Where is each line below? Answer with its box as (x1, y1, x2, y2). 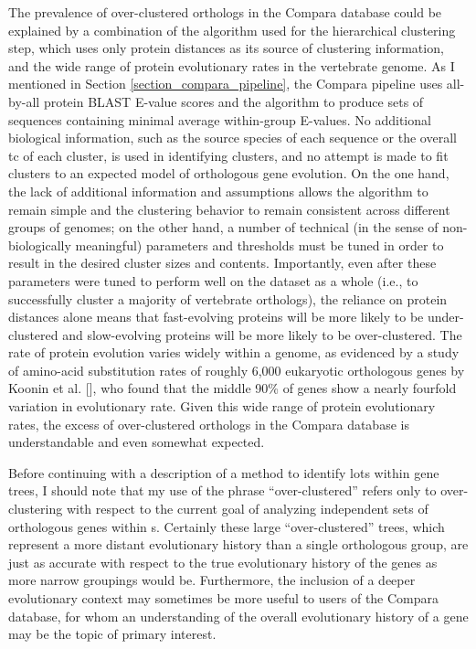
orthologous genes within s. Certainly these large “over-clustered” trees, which (8, 516, 445, 536)
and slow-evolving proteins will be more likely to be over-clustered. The (62, 324, 462, 344)
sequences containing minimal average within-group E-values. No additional (8, 110, 431, 129)
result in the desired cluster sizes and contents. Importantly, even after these (8, 253, 437, 272)
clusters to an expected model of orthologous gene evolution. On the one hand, (8, 164, 450, 183)
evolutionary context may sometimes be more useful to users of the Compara (8, 589, 439, 607)
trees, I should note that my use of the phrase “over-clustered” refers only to (8, 481, 437, 500)
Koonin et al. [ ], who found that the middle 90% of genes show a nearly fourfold (8, 378, 457, 398)
